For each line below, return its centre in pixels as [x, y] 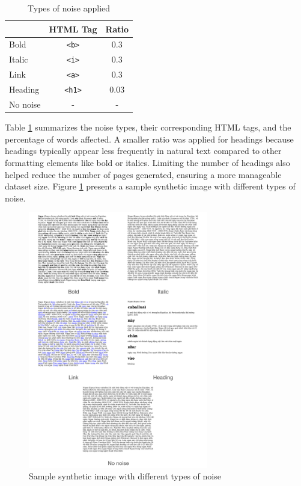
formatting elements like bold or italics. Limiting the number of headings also [147, 162]
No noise [25, 104]
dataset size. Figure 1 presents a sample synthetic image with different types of [150, 186]
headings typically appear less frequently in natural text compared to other [143, 151]
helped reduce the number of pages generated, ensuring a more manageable [143, 174]
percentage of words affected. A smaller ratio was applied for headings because [149, 139]
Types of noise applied [69, 8]
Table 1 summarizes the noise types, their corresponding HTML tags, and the [148, 127]
